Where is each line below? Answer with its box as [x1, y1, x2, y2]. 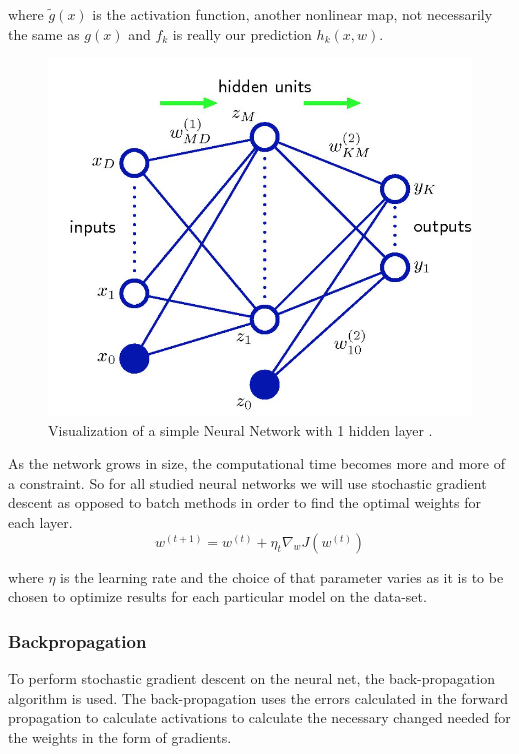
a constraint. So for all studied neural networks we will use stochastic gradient [8, 472, 487, 493]
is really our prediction [172, 23, 312, 44]
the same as [8, 23, 80, 44]
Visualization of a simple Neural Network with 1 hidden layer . [48, 419, 433, 440]
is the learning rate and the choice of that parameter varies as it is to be [60, 566, 504, 587]
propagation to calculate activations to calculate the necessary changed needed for [8, 707, 511, 728]
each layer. [8, 512, 73, 533]
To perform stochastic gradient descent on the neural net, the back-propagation [8, 668, 495, 689]
